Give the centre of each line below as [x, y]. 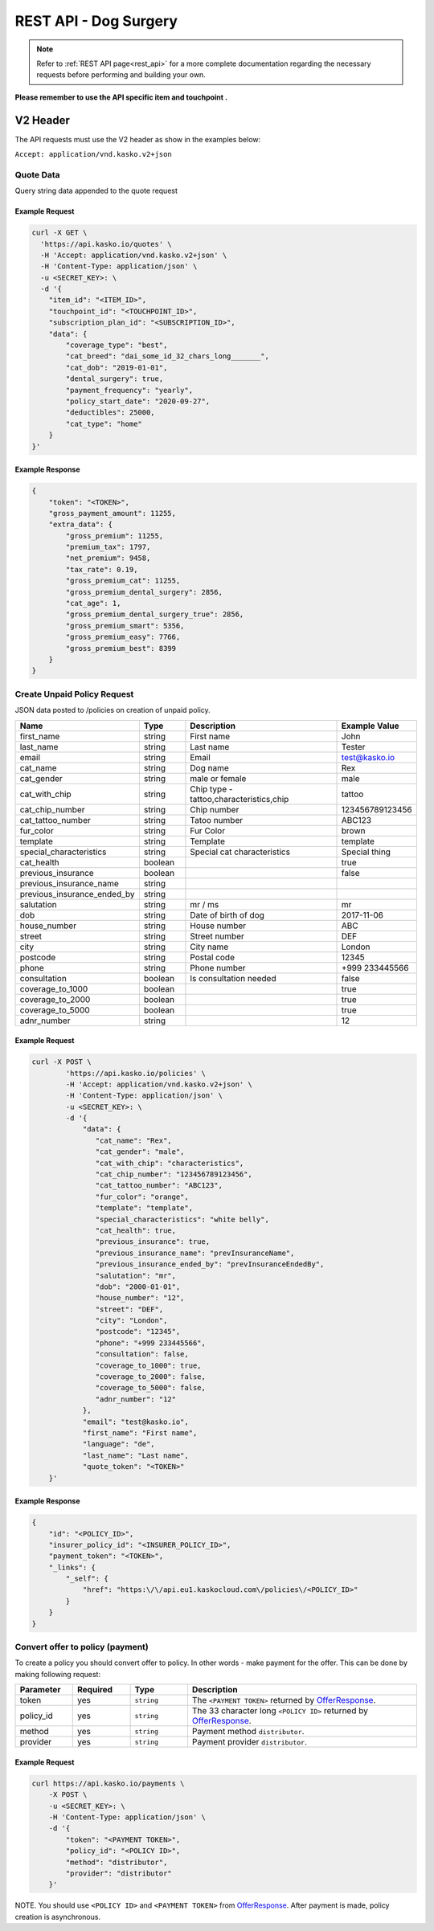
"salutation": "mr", [136, 1275]
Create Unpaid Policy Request [74, 693]
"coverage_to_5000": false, [151, 1388]
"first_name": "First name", [140, 1433]
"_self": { [87, 1579]
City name [209, 947]
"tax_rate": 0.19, [102, 569]
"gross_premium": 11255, [115, 536]
